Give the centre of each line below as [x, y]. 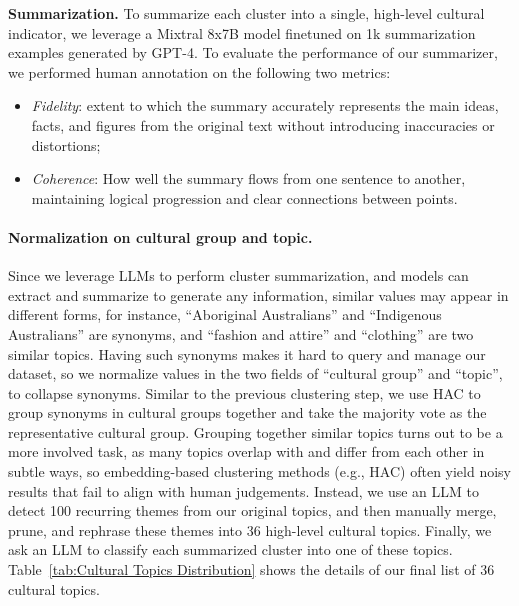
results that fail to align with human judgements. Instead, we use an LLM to [243, 490]
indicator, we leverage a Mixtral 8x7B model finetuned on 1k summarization [242, 32]
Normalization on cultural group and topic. [160, 236]
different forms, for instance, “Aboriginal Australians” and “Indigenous [225, 314]
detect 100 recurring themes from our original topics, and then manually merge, [252, 510]
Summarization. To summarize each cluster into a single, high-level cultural [246, 13]
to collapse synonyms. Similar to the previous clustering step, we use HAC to [244, 392]
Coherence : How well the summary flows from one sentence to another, [248, 178]
